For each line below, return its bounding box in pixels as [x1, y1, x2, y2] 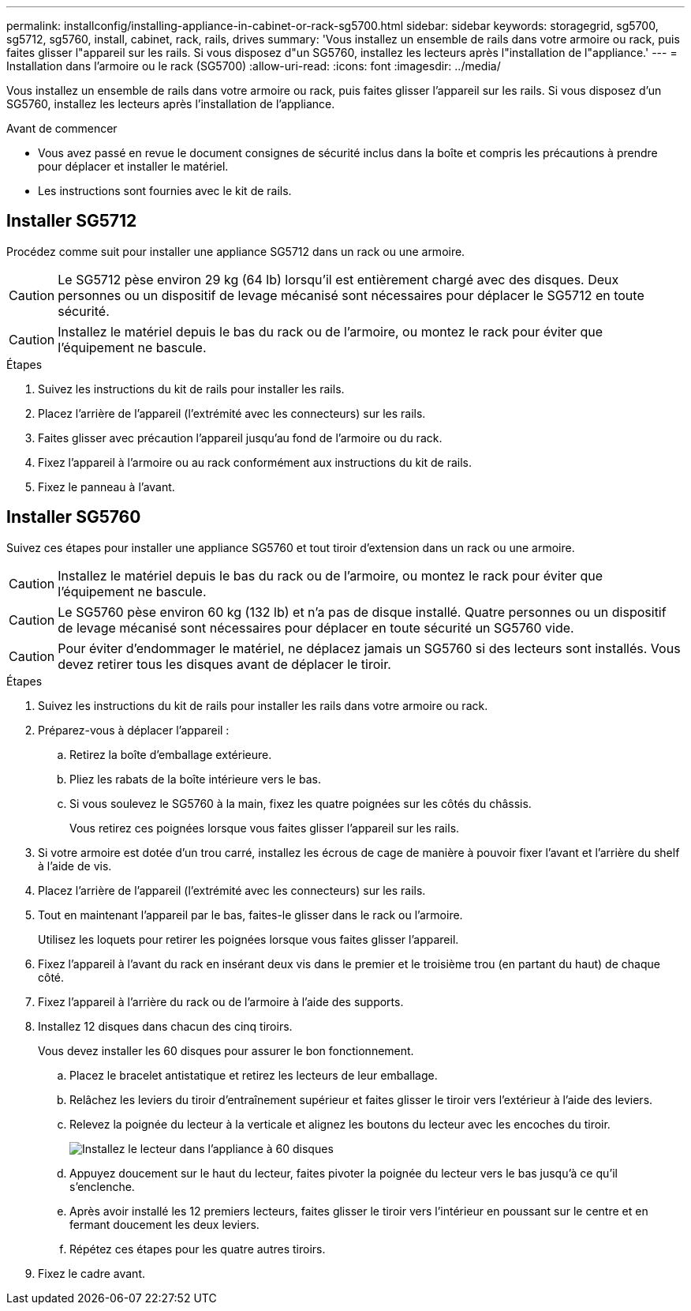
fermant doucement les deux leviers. [69, 1217, 260, 1231]
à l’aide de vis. [38, 858, 112, 873]
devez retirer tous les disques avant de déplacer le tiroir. [58, 655, 391, 672]
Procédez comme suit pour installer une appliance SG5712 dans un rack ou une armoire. [6, 244, 465, 258]
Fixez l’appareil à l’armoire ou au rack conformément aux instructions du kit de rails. [38, 455, 472, 469]
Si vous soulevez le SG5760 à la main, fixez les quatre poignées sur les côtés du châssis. [69, 796, 532, 810]
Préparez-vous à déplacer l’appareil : [38, 723, 230, 737]
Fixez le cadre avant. [38, 1266, 146, 1280]
